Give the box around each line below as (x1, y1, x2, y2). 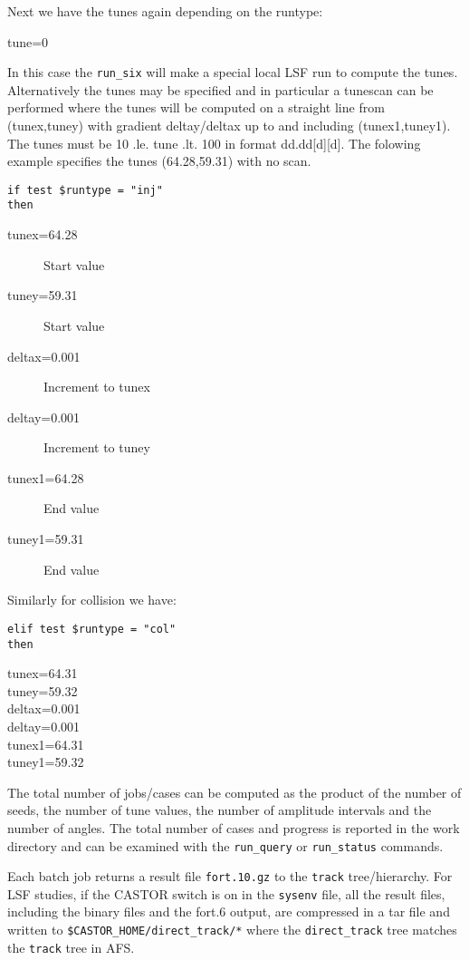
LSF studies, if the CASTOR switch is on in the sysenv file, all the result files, (7, 884, 445, 903)
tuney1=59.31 (7, 529, 84, 548)
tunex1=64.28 (7, 468, 84, 487)
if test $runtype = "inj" (7, 183, 163, 197)
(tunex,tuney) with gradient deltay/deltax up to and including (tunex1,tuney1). (7, 116, 451, 135)
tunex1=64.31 (7, 734, 84, 753)
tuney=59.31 (7, 286, 78, 305)
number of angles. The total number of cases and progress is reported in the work (7, 818, 460, 837)
